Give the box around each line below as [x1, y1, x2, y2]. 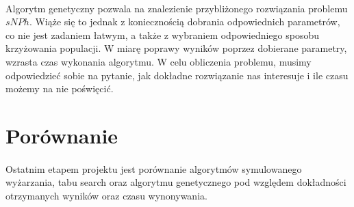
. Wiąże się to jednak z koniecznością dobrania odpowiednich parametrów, [29, 14, 340, 29]
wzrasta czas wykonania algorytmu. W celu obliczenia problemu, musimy [5, 54, 312, 68]
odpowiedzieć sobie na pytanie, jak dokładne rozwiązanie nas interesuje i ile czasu [5, 68, 349, 82]
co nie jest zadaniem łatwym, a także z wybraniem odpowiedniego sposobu [5, 27, 319, 42]
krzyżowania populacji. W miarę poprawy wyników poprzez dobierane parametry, [5, 41, 347, 55]
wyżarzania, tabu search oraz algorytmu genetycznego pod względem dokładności [5, 175, 346, 189]
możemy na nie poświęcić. [5, 81, 114, 96]
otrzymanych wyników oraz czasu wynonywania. [5, 188, 207, 202]
